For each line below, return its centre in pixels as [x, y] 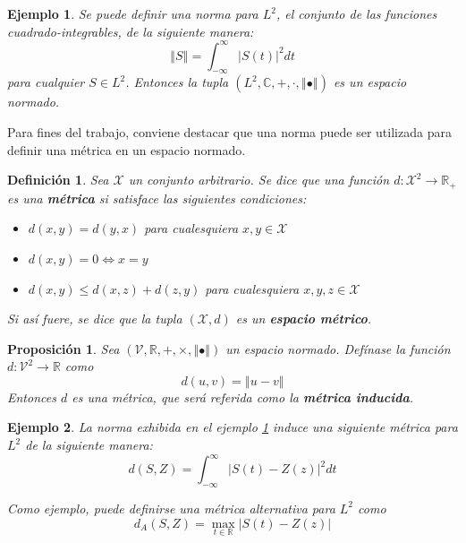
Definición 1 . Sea [58, 180]
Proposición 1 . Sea [64, 348]
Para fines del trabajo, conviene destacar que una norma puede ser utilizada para [229, 132]
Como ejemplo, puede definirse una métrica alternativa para [171, 508]
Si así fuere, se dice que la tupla [95, 319]
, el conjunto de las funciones [356, 13]
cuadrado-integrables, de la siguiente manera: [131, 31]
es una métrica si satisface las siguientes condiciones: [157, 198]
